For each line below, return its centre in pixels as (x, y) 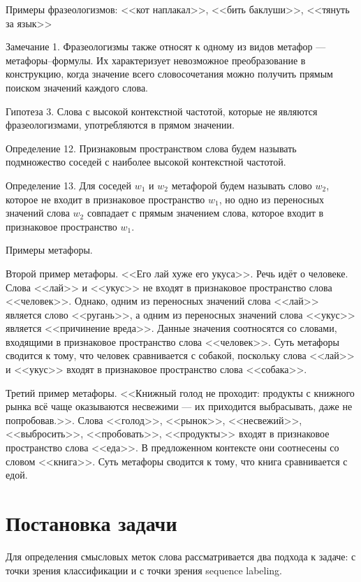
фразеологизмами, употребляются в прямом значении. (120, 125)
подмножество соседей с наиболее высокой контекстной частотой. (146, 162)
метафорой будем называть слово (242, 185)
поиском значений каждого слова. (77, 87)
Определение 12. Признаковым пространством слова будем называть (151, 148)
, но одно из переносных (271, 199)
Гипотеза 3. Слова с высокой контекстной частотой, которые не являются (162, 111)
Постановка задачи (91, 523)
